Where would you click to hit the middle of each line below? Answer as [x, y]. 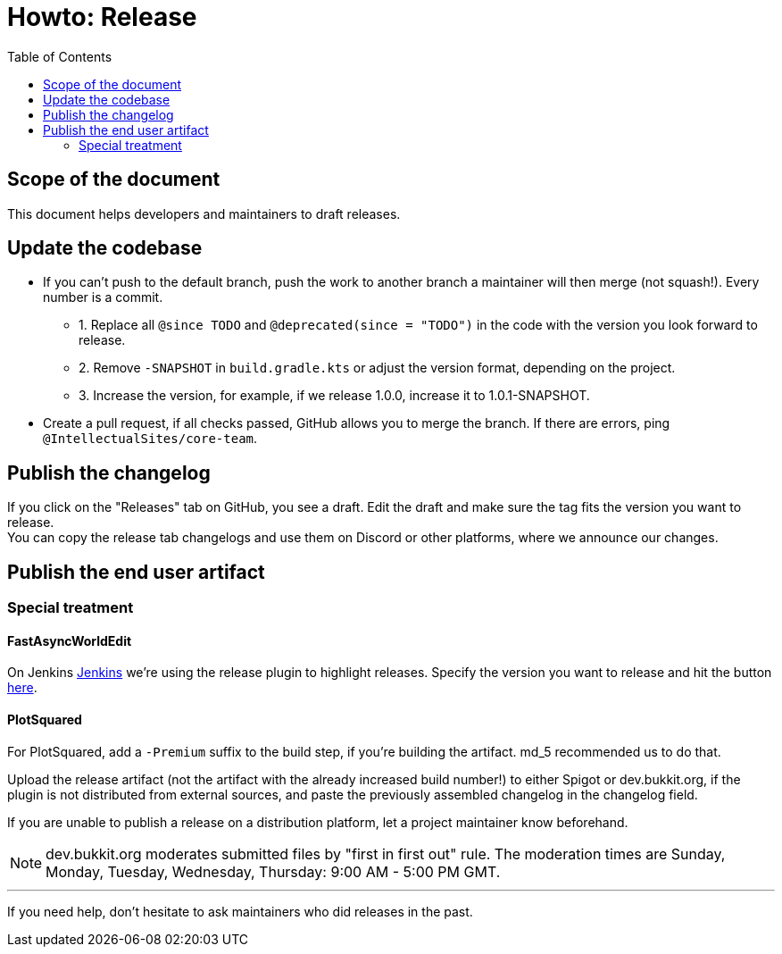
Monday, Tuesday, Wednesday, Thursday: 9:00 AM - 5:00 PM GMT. [273, 871]
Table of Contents [60, 56]
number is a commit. [103, 297]
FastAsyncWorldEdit [70, 640]
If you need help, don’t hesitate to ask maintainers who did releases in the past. [240, 911]
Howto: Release [102, 17]
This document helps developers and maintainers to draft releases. [204, 213]
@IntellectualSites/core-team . [150, 439]
